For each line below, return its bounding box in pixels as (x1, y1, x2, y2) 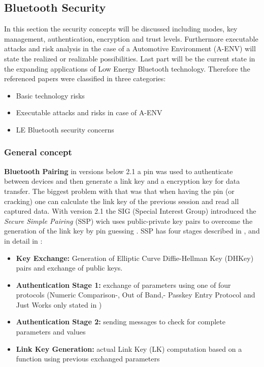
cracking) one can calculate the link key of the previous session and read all (4, 195, 239, 206)
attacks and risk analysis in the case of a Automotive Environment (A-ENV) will (4, 43, 256, 54)
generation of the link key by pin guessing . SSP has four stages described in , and (4, 225, 260, 236)
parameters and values (16, 326, 86, 337)
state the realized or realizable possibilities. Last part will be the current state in (4, 53, 255, 63)
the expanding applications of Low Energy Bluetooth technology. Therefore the (4, 63, 250, 74)
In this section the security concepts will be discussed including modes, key (4, 23, 238, 34)
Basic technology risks (16, 90, 85, 101)
